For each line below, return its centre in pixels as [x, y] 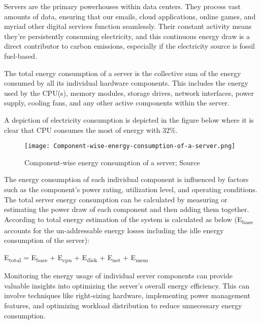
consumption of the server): [47, 240]
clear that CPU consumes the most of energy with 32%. [91, 130]
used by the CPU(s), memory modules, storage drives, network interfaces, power [129, 93]
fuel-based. [21, 56]
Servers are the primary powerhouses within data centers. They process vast [122, 6]
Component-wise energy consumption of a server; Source [112, 162]
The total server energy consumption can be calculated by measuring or [116, 199]
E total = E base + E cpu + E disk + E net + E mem [76, 258]
